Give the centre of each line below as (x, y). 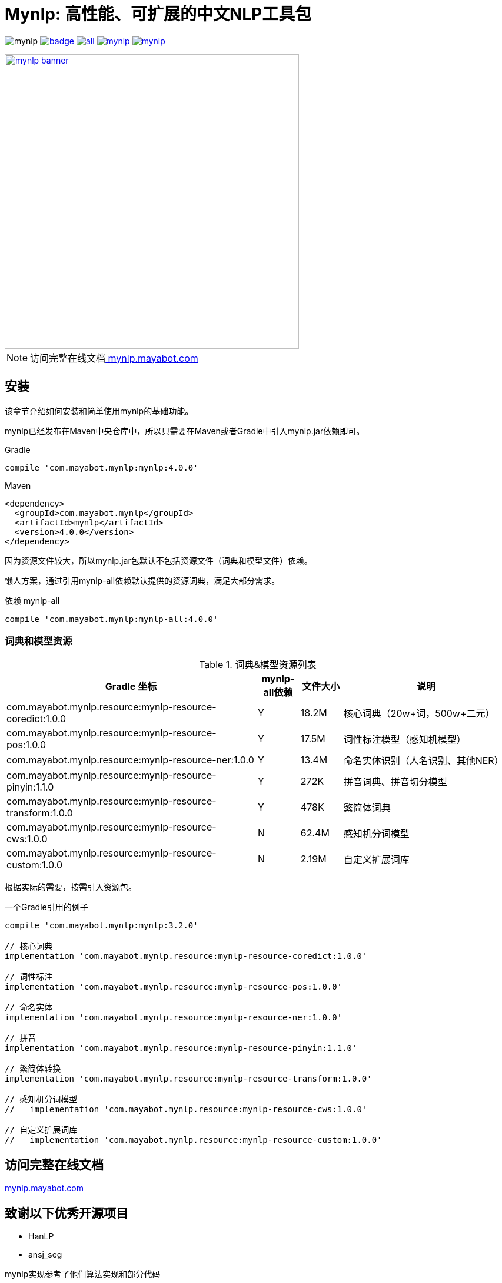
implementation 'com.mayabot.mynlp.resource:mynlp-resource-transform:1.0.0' (188, 1079)
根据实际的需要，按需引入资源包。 (71, 887)
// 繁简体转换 (33, 1069)
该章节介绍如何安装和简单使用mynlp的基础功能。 (99, 411)
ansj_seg (45, 1255)
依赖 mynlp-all (32, 600)
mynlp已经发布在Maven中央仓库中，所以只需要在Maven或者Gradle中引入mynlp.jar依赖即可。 (185, 431)
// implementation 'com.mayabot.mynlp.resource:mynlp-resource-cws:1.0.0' (186, 1110)
